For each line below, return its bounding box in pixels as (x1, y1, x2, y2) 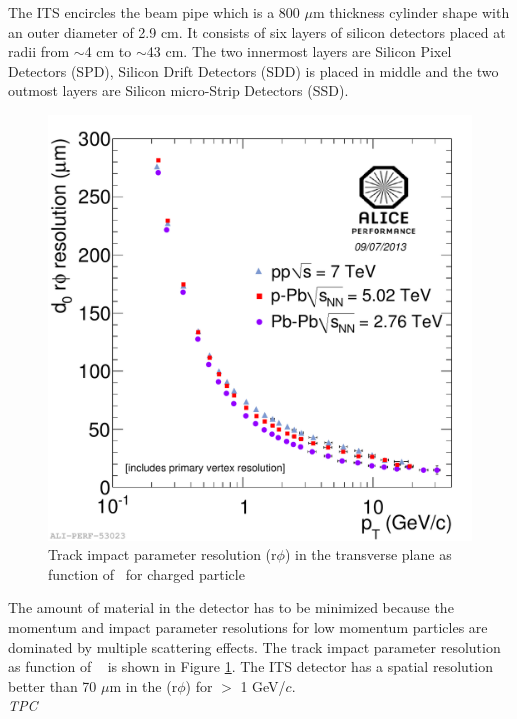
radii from (8, 41, 70, 62)
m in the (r (109, 675, 178, 696)
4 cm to (84, 41, 132, 62)
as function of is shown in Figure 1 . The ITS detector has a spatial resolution (8, 656, 493, 677)
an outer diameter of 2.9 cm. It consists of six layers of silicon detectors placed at (8, 21, 506, 42)
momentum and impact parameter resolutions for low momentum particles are (8, 617, 488, 637)
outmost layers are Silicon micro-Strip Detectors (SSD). (8, 80, 349, 101)
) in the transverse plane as (284, 544, 452, 565)
